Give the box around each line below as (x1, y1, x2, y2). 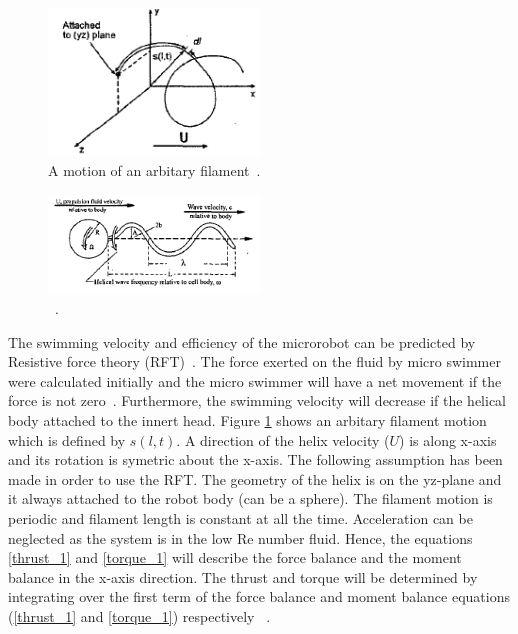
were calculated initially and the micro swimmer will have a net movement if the (8, 370, 502, 391)
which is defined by (8, 429, 126, 450)
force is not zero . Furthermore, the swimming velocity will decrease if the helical (8, 390, 507, 411)
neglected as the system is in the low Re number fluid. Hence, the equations (8, 527, 473, 548)
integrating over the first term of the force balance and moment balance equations (8, 586, 510, 607)
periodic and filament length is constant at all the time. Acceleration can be (8, 508, 473, 529)
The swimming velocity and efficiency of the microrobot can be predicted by (8, 331, 476, 352)
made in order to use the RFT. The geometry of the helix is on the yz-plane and (8, 468, 502, 489)
